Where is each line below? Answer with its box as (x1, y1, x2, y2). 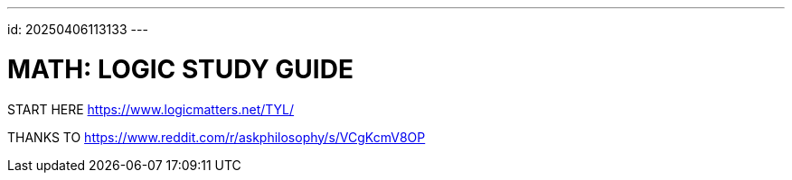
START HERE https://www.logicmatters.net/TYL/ (7, 101, 295, 117)
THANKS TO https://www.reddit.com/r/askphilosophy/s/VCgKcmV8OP (7, 129, 426, 145)
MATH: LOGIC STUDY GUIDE (7, 53, 354, 85)
